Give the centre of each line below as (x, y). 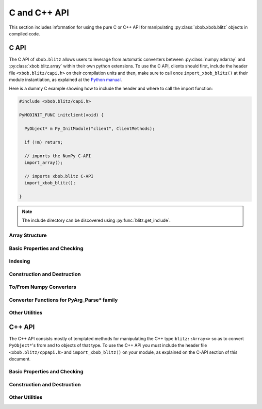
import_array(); (44, 162)
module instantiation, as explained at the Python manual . (65, 80)
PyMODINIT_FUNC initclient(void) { (61, 115)
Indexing (19, 261)
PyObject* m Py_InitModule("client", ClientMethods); (90, 128)
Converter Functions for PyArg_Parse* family (64, 300)
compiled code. (25, 33)
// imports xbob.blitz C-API (59, 176)
